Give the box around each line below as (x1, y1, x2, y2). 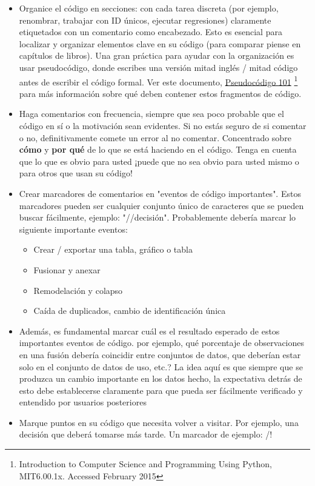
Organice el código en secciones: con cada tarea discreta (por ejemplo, (19, 2, 279, 14)
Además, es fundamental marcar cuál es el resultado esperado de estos (19, 324, 280, 337)
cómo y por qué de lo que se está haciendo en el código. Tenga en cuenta (19, 143, 297, 156)
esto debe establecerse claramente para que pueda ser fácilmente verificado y (19, 384, 303, 396)
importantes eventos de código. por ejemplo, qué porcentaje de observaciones (19, 336, 305, 349)
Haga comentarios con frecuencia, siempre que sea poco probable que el (19, 107, 284, 120)
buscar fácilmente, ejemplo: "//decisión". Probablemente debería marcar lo (19, 211, 296, 224)
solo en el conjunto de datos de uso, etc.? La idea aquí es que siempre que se (19, 360, 303, 373)
